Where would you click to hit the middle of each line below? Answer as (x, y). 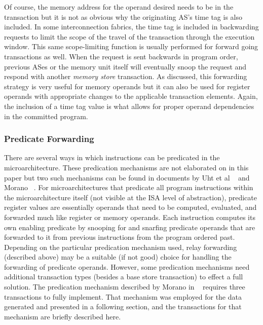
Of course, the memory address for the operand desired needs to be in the (119, 7)
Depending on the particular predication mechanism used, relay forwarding (121, 247)
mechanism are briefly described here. (63, 316)
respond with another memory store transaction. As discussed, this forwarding (126, 76)
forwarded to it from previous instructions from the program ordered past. (120, 237)
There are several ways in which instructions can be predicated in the (112, 157)
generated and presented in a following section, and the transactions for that (123, 306)
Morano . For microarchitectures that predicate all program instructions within (129, 187)
